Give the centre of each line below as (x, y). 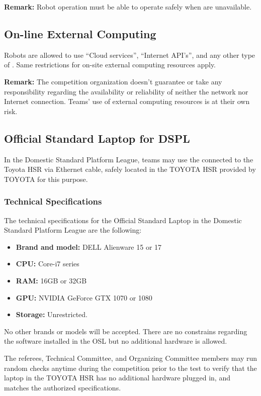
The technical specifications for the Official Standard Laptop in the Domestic (123, 220)
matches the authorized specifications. (63, 387)
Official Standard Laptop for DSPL (97, 138)
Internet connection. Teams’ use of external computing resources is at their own (127, 101)
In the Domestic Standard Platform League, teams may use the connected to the (129, 159)
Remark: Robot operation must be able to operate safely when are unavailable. (128, 7)
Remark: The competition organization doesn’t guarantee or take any (113, 81)
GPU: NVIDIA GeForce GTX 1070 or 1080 (84, 297)
